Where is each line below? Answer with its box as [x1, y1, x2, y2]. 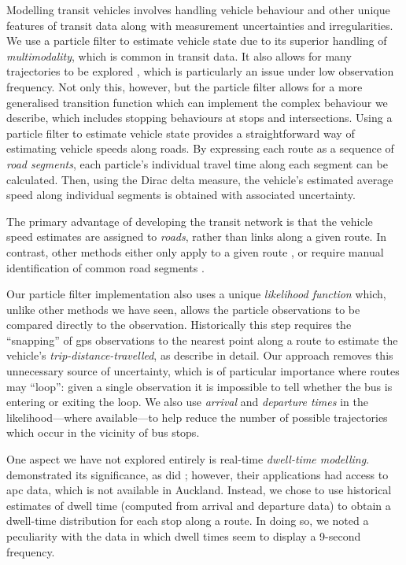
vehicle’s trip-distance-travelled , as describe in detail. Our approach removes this [6, 347, 393, 364]
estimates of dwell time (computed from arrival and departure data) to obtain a [6, 497, 391, 513]
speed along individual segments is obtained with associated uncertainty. [6, 186, 356, 203]
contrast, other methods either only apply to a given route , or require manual [6, 243, 384, 260]
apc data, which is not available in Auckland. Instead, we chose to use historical [6, 482, 392, 498]
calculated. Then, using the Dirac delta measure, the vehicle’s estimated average [6, 171, 393, 187]
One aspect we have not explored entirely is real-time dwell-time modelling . [6, 451, 370, 467]
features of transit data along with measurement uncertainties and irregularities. [6, 17, 393, 33]
